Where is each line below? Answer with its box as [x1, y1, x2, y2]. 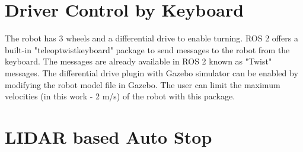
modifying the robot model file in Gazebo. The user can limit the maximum [5, 78, 280, 90]
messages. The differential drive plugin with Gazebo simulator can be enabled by [5, 66, 298, 79]
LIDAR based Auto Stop [5, 124, 212, 148]
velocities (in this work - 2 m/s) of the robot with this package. [5, 90, 235, 102]
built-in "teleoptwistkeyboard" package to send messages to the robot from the [5, 43, 290, 56]
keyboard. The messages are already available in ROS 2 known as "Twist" [5, 55, 272, 67]
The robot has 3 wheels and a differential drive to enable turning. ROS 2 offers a [5, 32, 298, 44]
